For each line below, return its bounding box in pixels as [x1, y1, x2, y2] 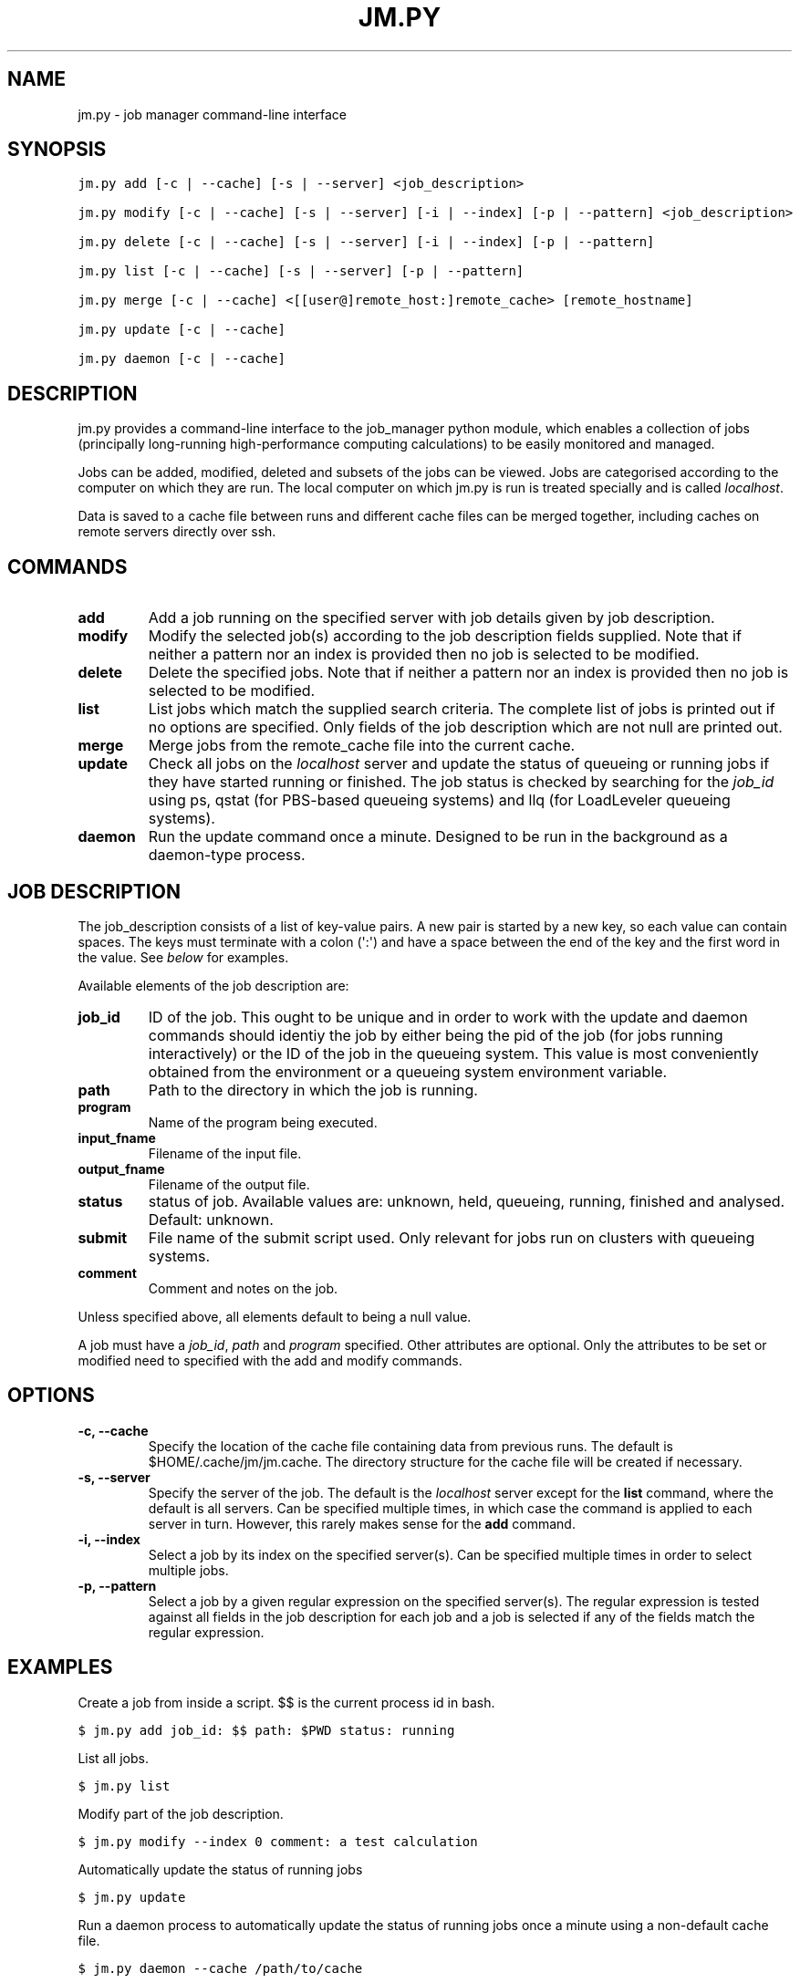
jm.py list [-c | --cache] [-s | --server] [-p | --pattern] [78, 264, 525, 279]
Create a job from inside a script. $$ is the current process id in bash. [78, 1694, 495, 1710]
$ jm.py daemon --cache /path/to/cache [78, 1960, 363, 1976]
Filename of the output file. [148, 1176, 310, 1192]
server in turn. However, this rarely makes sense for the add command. [148, 1515, 576, 1531]
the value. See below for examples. [78, 949, 289, 965]
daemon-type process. [148, 846, 306, 865]
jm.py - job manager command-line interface [78, 106, 348, 122]
